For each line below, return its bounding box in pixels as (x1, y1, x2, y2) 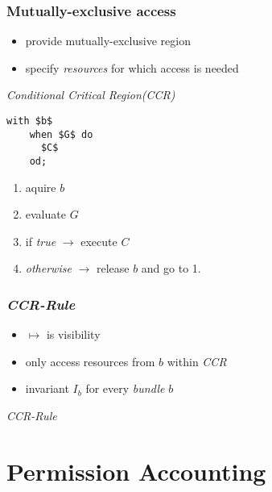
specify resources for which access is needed (25, 59, 239, 76)
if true (25, 232, 56, 249)
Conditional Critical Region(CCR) (6, 86, 175, 103)
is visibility (46, 326, 101, 343)
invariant (25, 380, 69, 397)
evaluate (25, 206, 66, 223)
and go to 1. (141, 260, 201, 277)
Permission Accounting (6, 454, 266, 487)
